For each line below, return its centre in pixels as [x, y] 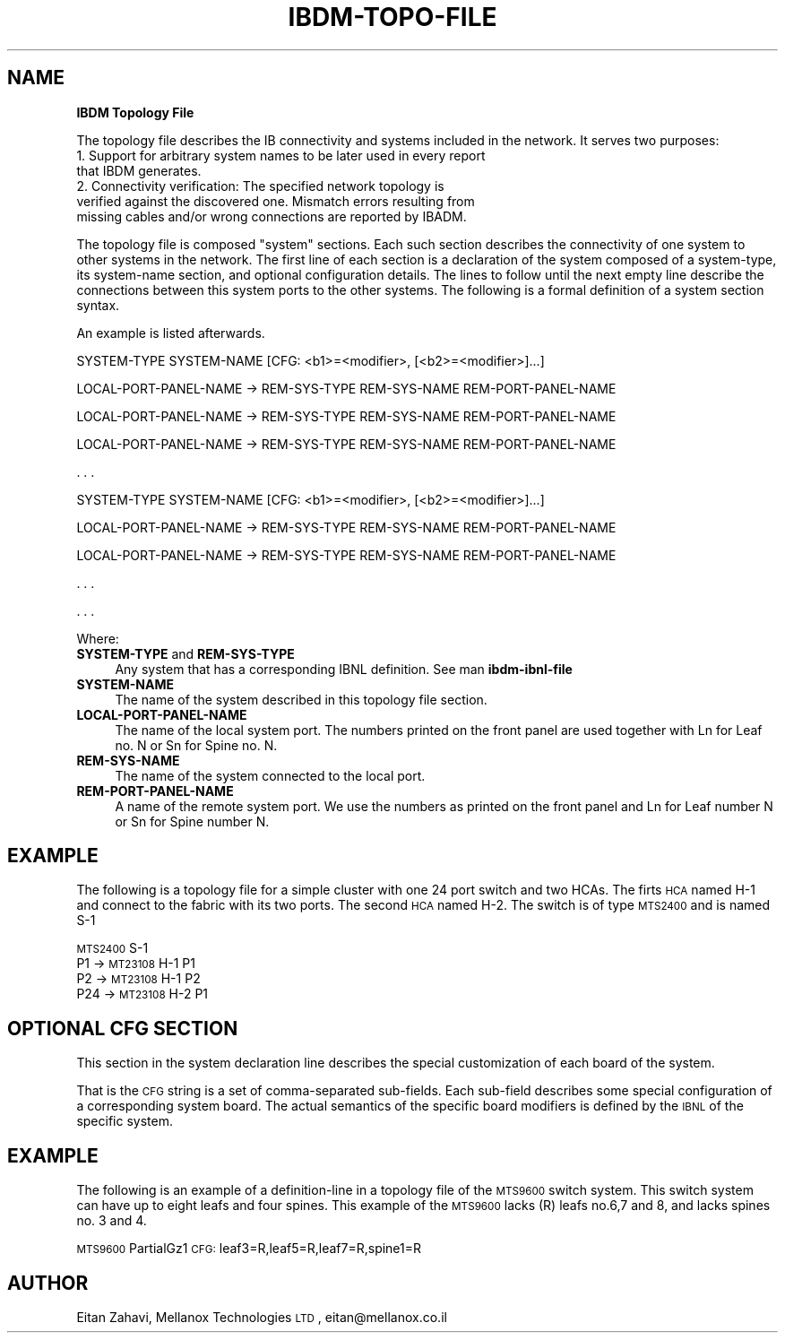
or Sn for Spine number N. [192, 821]
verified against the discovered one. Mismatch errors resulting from [276, 201]
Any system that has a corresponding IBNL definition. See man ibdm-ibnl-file [344, 669]
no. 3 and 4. [112, 1221]
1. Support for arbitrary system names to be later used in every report [281, 155]
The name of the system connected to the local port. [270, 775]
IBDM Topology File [135, 112]
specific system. [125, 1121]
